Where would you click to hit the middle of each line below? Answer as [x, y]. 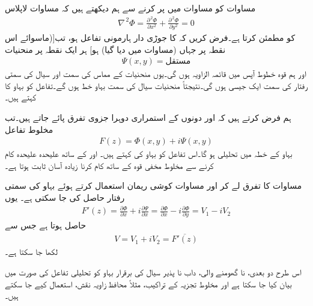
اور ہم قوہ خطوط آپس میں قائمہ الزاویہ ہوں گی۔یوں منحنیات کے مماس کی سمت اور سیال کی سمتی [156, 74]
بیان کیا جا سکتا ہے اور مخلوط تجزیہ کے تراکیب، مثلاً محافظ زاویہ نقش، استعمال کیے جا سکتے [148, 283]
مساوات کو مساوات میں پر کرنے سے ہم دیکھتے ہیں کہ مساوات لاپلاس [130, 8]
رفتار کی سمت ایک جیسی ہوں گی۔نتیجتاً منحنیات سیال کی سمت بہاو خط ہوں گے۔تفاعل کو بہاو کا [156, 85]
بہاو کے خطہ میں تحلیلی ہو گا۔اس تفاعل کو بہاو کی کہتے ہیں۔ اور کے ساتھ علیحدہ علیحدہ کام [149, 154]
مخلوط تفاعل [29, 129]
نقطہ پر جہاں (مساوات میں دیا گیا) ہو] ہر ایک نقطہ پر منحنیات [115, 49]
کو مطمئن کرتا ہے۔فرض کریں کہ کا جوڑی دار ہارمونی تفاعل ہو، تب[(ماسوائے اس [150, 38]
